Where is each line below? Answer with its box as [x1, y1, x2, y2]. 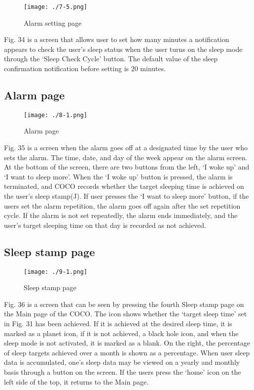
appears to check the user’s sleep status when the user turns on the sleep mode [4, 43, 243, 54]
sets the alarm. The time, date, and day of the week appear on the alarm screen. [4, 152, 248, 162]
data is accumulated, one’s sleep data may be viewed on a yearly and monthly [4, 357, 240, 367]
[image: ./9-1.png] [24, 268, 87, 275]
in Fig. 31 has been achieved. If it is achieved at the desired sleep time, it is [4, 318, 232, 329]
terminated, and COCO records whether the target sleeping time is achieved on [4, 181, 244, 191]
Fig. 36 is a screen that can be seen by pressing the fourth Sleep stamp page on [4, 299, 244, 309]
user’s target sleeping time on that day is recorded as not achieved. [4, 219, 207, 230]
